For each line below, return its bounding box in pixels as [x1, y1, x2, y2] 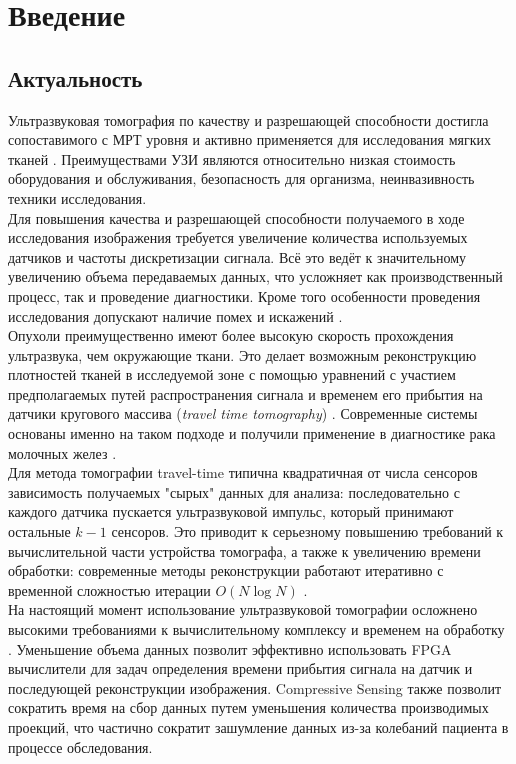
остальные [8, 521, 71, 542]
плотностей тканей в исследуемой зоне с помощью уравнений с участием [8, 364, 456, 385]
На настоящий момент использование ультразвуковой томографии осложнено [8, 599, 478, 620]
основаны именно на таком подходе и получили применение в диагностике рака [8, 423, 496, 444]
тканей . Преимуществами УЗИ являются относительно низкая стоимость [8, 148, 456, 169]
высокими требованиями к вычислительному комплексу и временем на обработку [8, 619, 505, 640]
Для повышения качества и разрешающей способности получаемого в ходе [8, 207, 465, 228]
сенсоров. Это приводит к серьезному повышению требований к [111, 521, 504, 542]
